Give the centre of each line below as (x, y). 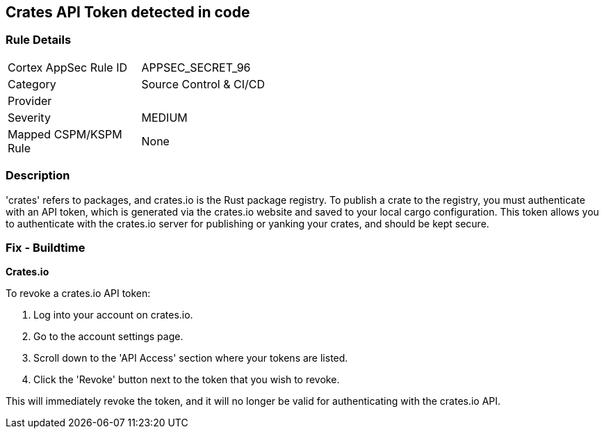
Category (32, 84)
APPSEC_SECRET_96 (196, 67)
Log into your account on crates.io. (113, 315)
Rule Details (39, 40)
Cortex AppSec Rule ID (68, 67)
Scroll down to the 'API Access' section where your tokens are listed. (191, 358)
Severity (29, 117)
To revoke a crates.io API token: (78, 294)
